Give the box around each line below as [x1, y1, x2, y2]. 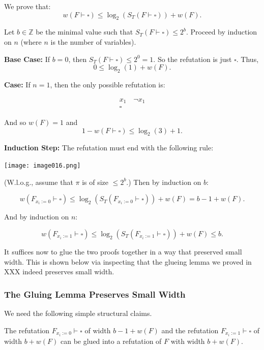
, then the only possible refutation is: [50, 79, 165, 89]
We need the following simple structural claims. [4, 307, 152, 318]
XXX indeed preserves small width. [4, 266, 114, 277]
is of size [82, 176, 109, 187]
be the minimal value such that [36, 26, 133, 37]
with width [170, 335, 205, 346]
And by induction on [4, 211, 69, 222]
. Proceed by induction [186, 26, 257, 37]
